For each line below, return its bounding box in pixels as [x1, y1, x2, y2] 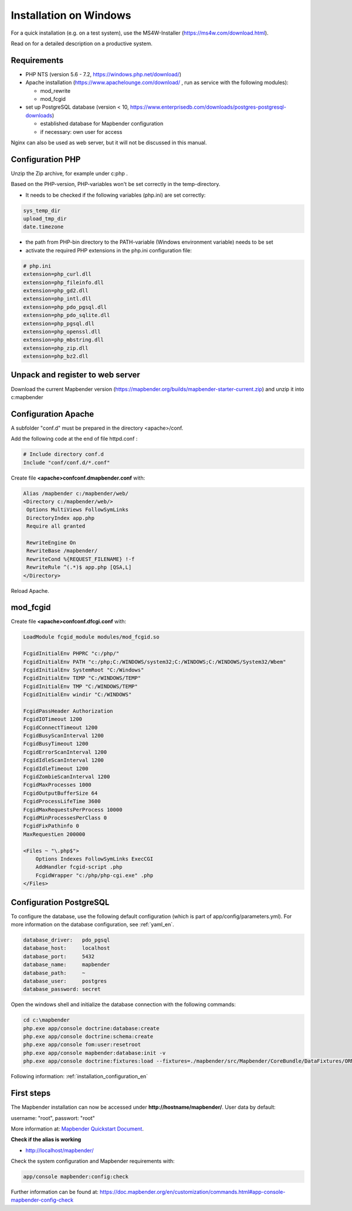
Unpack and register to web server [11, 370, 140, 380]
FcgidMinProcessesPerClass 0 [23, 814, 107, 821]
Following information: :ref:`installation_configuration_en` [11, 1073, 148, 1080]
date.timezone [23, 224, 64, 230]
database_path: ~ [23, 969, 86, 976]
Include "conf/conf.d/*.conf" [23, 459, 110, 466]
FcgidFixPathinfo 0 [23, 822, 79, 829]
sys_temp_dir [23, 207, 61, 214]
